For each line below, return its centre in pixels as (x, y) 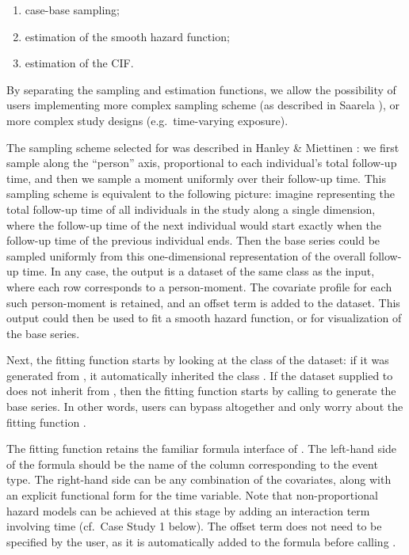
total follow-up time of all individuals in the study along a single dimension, (191, 209)
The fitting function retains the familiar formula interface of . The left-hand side (201, 449)
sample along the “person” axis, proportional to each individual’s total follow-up (202, 163)
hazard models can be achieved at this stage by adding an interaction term (188, 510)
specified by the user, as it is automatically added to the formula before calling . (201, 541)
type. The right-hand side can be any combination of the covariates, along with (199, 479)
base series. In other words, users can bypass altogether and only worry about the (205, 407)
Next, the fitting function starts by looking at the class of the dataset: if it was (198, 360)
